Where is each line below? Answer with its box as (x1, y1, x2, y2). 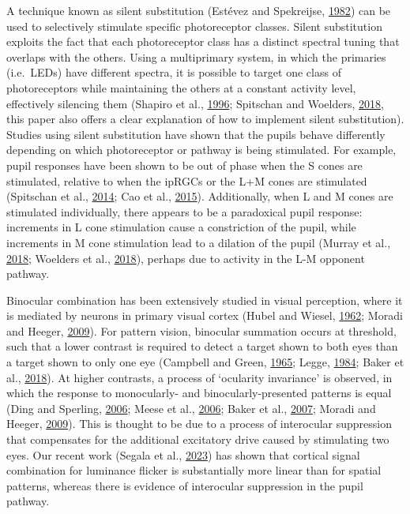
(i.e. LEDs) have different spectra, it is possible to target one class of (6, 64, 341, 81)
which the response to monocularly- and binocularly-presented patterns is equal (6, 385, 392, 401)
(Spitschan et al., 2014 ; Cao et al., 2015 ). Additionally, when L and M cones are (6, 188, 393, 204)
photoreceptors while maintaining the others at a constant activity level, (6, 79, 356, 96)
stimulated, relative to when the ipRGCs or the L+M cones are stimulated (6, 172, 367, 189)
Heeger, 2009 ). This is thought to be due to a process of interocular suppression (6, 415, 393, 432)
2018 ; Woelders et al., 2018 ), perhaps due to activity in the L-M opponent (6, 249, 365, 266)
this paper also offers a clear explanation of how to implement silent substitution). (6, 111, 404, 127)
